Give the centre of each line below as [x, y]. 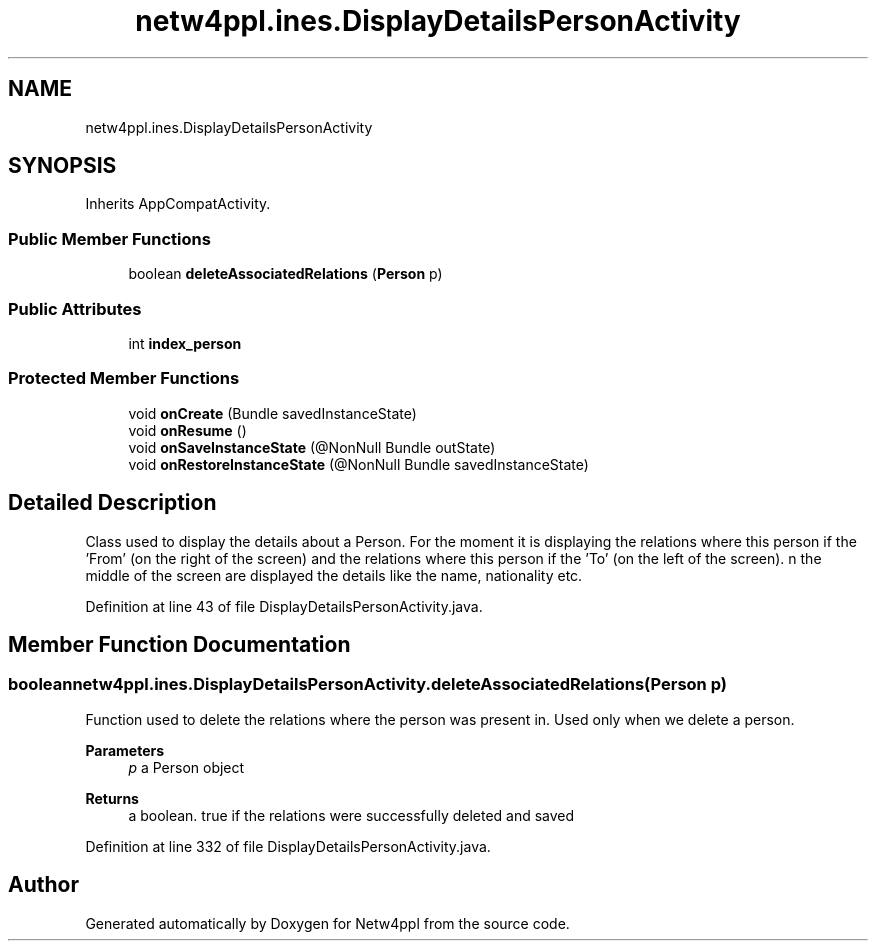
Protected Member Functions [124, 378]
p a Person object [186, 767]
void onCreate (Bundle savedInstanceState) [272, 413]
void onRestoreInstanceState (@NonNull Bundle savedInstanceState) [358, 464]
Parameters [125, 750]
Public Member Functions [109, 238]
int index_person [185, 343]
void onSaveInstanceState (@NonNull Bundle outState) [312, 447]
